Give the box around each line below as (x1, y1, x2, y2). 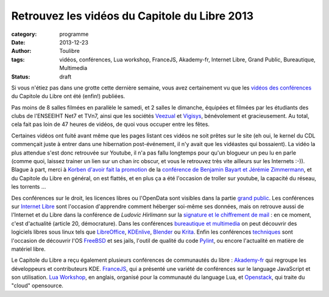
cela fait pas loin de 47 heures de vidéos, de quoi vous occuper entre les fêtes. (11, 121, 210, 128)
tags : (11, 55, 25, 63)
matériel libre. (11, 245, 46, 253)
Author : (11, 47, 32, 55)
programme (59, 30, 89, 38)
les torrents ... (11, 183, 46, 190)
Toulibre (59, 47, 80, 55)
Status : (11, 73, 30, 80)
